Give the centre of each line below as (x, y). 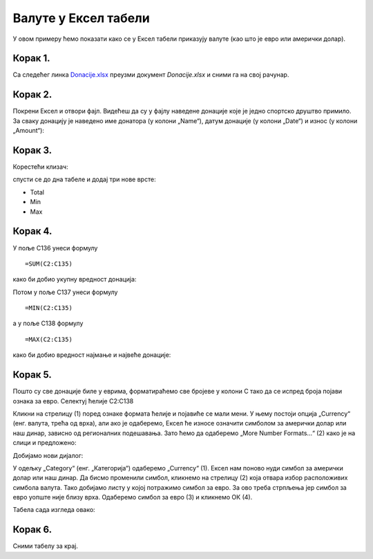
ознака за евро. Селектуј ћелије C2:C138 (73, 401)
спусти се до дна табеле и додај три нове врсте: (84, 179)
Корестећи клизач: (40, 167)
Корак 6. (32, 530)
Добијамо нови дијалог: (48, 455)
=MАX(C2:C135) (49, 339)
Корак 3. (32, 150)
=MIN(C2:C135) (49, 308)
